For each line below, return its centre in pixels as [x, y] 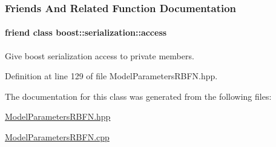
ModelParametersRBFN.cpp [57, 137]
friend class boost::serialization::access [86, 32]
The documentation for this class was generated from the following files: [138, 96]
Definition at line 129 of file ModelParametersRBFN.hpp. [111, 76]
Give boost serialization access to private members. [100, 55]
